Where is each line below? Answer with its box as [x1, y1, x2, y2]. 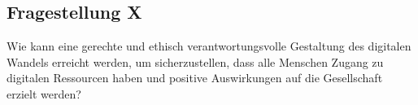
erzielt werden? [7, 85, 81, 102]
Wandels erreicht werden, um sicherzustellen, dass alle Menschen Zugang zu [7, 53, 384, 70]
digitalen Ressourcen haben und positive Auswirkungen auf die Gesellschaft [7, 69, 383, 86]
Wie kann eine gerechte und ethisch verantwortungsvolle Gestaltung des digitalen [7, 37, 411, 55]
